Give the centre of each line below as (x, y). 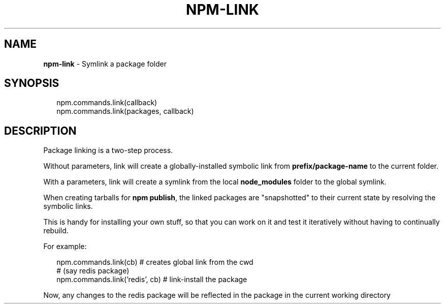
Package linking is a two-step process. (108, 150)
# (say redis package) (93, 271)
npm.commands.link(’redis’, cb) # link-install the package (152, 280)
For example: (65, 247)
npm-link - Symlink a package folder (105, 64)
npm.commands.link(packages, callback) (125, 111)
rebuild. (56, 231)
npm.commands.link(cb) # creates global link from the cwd (155, 262)
